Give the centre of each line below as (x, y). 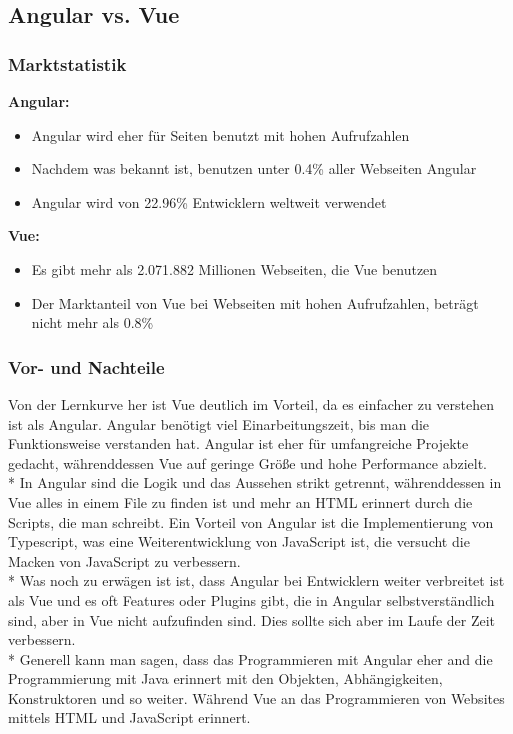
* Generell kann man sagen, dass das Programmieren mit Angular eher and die (250, 658)
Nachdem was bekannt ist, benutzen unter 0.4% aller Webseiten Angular (254, 168)
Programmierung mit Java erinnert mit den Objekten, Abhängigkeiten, (225, 678)
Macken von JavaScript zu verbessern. (124, 560)
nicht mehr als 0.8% (92, 322)
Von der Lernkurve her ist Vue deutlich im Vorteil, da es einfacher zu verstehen (251, 403)
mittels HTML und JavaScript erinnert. (129, 717)
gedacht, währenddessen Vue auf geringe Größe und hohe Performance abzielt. (247, 462)
